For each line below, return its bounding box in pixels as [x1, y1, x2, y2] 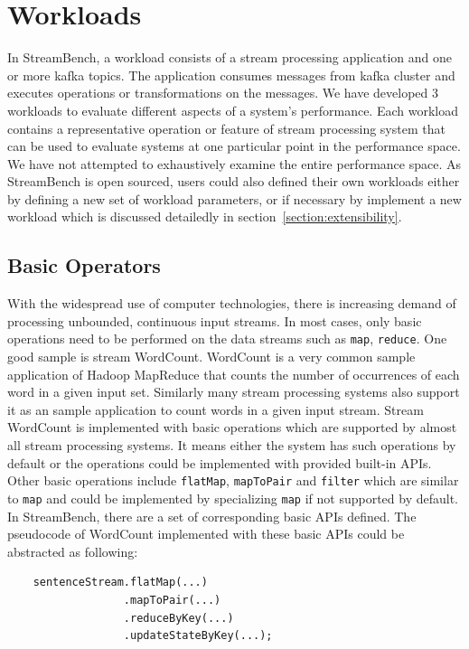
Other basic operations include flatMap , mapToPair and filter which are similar [7, 471, 459, 490]
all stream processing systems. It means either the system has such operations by [7, 436, 456, 455]
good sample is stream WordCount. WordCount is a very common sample [7, 347, 416, 366]
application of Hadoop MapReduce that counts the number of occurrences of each [7, 364, 460, 383]
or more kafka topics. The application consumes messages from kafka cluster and [7, 65, 455, 84]
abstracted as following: [7, 541, 138, 560]
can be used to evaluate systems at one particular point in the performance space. [7, 136, 461, 155]
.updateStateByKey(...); [123, 629, 273, 643]
